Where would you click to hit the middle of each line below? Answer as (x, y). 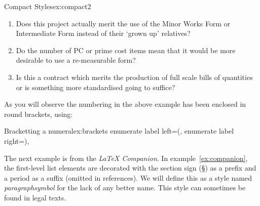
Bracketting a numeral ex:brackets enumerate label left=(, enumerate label (119, 131)
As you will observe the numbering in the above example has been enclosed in (125, 104)
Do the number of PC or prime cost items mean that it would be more (126, 50)
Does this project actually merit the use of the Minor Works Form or (123, 23)
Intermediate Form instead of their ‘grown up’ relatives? (103, 33)
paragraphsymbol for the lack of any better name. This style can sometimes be (125, 188)
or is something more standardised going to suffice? (96, 87)
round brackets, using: (39, 114)
